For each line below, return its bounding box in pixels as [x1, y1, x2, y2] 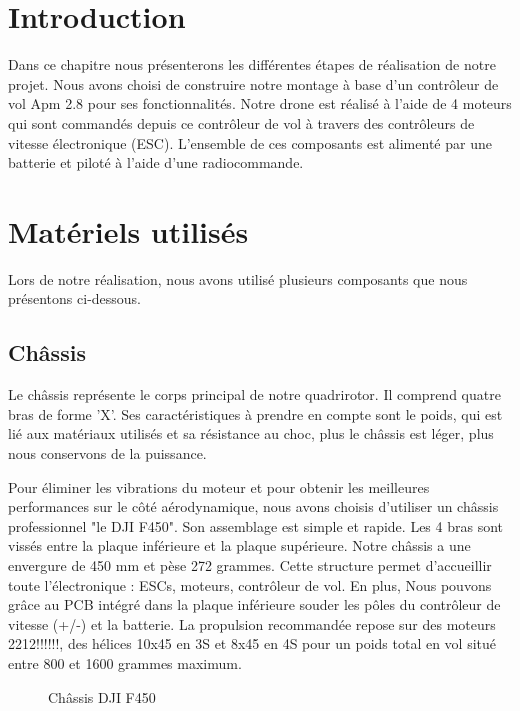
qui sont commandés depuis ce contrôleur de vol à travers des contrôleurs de [8, 112, 475, 133]
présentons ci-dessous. [8, 288, 142, 309]
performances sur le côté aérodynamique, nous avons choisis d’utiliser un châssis [8, 496, 499, 517]
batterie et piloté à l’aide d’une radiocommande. [8, 152, 304, 173]
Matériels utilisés [8, 210, 249, 251]
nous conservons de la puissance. [8, 442, 207, 463]
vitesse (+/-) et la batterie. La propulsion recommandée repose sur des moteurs [8, 613, 496, 634]
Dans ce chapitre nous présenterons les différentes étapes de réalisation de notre [8, 54, 496, 75]
